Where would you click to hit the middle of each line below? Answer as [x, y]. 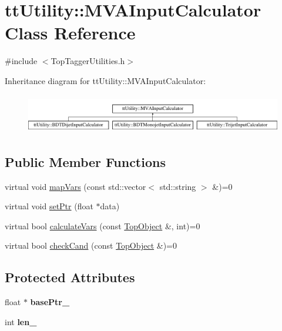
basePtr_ [50, 302]
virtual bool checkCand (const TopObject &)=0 [91, 245]
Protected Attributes [70, 277]
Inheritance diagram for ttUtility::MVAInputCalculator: [105, 80]
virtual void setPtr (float [49, 206]
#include [21, 61]
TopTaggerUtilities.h [88, 61]
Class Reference [70, 33]
